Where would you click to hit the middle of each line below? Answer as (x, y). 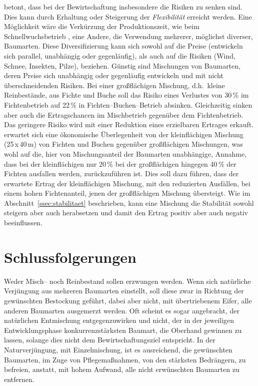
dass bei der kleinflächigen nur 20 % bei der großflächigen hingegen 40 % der (120, 163)
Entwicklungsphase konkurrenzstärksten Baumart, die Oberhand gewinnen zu (123, 330)
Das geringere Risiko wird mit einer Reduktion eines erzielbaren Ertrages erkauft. (129, 124)
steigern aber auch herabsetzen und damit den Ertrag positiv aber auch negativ (126, 213)
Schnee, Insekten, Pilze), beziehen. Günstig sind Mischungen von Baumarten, (122, 65)
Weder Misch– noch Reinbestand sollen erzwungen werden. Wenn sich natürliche (127, 281)
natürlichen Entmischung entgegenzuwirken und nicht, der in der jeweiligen (119, 320)
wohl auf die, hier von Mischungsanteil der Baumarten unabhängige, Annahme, (125, 153)
